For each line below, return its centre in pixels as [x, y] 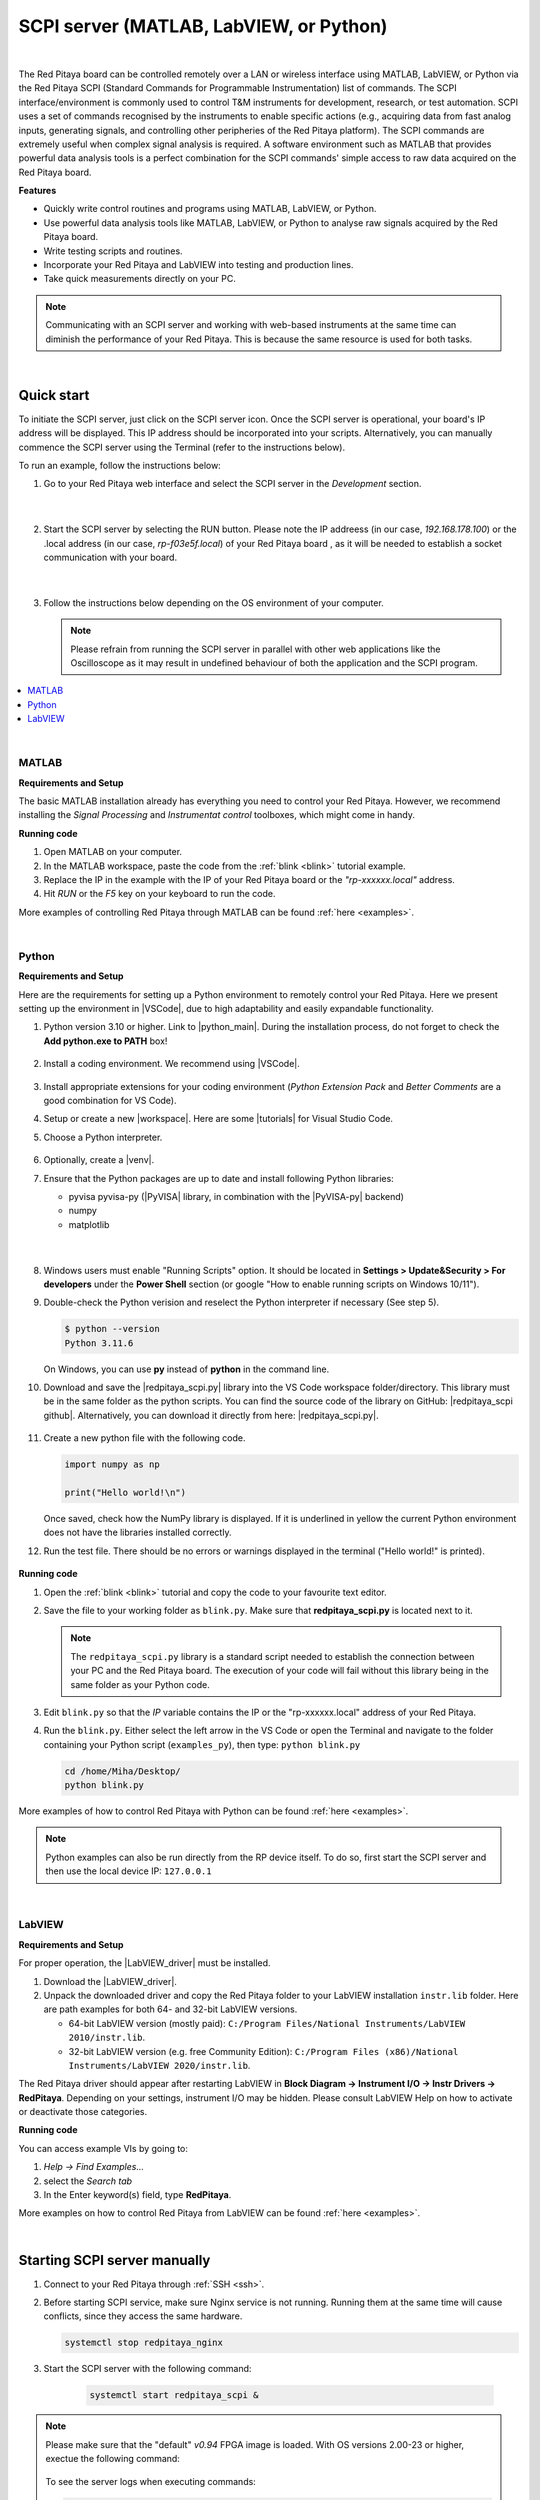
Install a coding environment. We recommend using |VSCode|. [171, 1064]
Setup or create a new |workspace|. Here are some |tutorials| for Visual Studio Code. [218, 1119]
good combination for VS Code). [110, 1101]
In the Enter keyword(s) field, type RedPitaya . [137, 2195]
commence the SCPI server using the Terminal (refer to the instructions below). [181, 447]
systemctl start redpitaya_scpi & [174, 2395]
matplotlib [89, 1224]
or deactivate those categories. [83, 2112]
